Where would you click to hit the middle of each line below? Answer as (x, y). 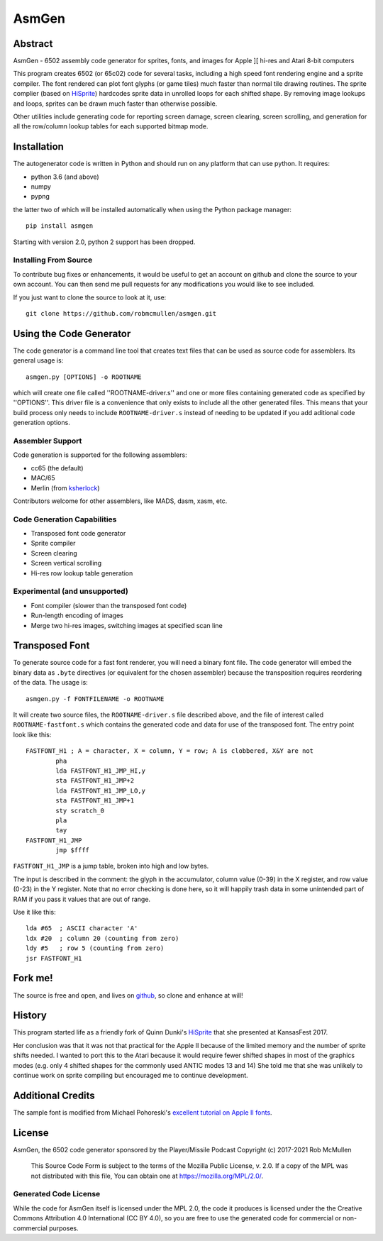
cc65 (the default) (57, 468)
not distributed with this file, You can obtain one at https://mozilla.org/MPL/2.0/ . (147, 1176)
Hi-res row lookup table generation (82, 573)
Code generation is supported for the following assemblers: (100, 455)
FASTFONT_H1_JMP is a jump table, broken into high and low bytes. (111, 866)
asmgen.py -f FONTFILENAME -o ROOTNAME (95, 699)
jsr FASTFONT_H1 (54, 958)
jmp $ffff (73, 850)
